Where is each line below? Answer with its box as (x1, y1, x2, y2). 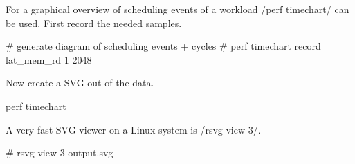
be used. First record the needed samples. (6, 15, 182, 30)
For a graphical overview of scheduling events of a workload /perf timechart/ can (6, 2, 349, 16)
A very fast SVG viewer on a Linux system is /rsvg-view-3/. (6, 122, 261, 136)
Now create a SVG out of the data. (6, 75, 154, 90)
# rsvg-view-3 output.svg (6, 145, 113, 160)
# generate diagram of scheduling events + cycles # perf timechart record (6, 39, 321, 53)
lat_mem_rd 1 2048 (6, 52, 92, 66)
